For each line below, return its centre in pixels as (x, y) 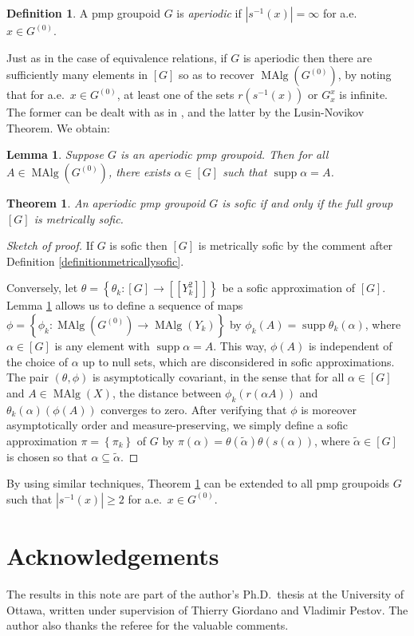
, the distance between (167, 392)
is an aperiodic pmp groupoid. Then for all (225, 154)
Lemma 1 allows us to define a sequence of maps (125, 305)
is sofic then (138, 245)
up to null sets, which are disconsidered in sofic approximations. (239, 361)
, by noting (365, 75)
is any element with (102, 345)
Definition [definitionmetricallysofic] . (95, 261)
